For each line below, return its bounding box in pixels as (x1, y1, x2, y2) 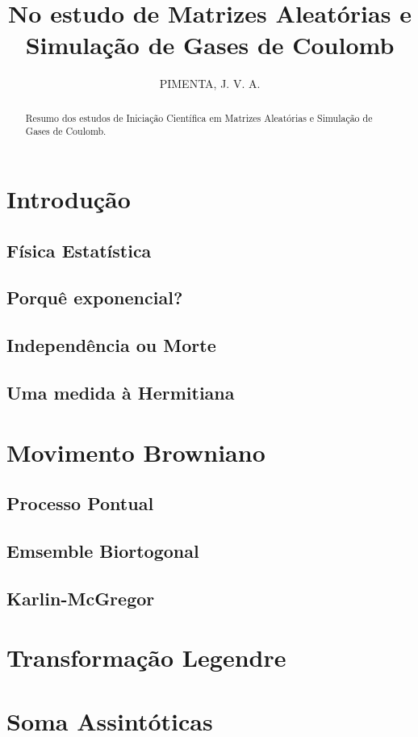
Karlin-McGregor (6, 585, 155, 610)
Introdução (6, 182, 131, 216)
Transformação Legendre (6, 641, 286, 674)
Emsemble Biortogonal (6, 538, 199, 563)
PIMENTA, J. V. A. (159, 75, 261, 92)
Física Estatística (6, 237, 152, 262)
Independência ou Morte (6, 333, 216, 358)
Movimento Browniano (6, 435, 265, 468)
